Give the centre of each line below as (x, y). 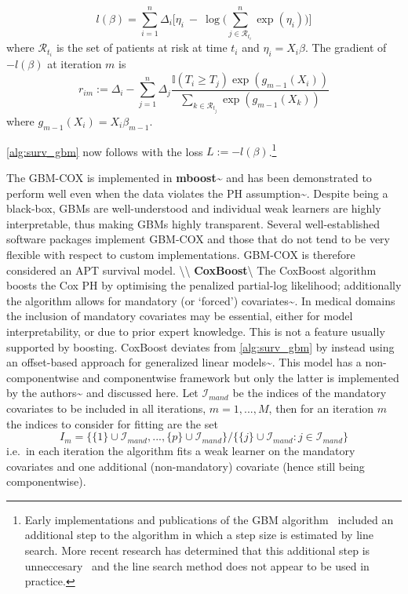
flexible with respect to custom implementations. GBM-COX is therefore (181, 254)
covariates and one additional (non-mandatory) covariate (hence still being (186, 466)
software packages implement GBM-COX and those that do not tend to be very (199, 239)
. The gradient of (346, 47)
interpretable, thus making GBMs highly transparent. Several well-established (193, 223)
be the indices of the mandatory (310, 393)
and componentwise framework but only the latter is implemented (240, 377)
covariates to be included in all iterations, (106, 408)
